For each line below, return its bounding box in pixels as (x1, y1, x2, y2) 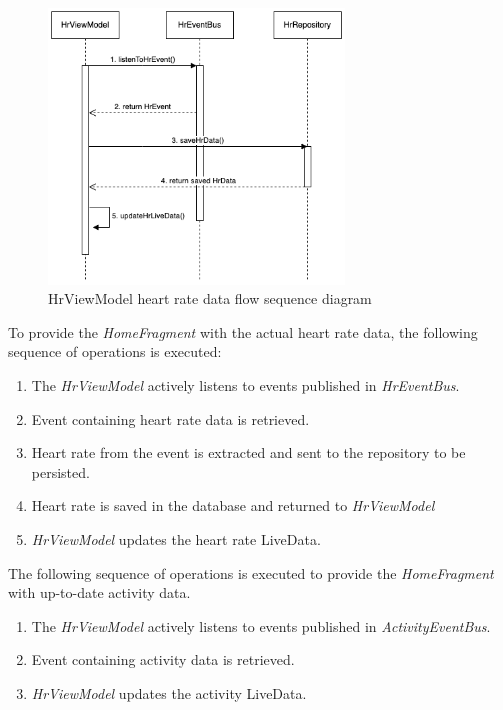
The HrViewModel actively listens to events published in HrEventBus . (31, 374, 460, 395)
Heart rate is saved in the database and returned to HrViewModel (31, 495, 435, 516)
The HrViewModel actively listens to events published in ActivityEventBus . (31, 615, 491, 636)
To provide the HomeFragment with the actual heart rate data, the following (8, 321, 478, 342)
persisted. (31, 461, 90, 482)
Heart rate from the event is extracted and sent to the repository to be (31, 442, 466, 463)
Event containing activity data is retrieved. (31, 649, 295, 670)
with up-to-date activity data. (8, 582, 191, 603)
